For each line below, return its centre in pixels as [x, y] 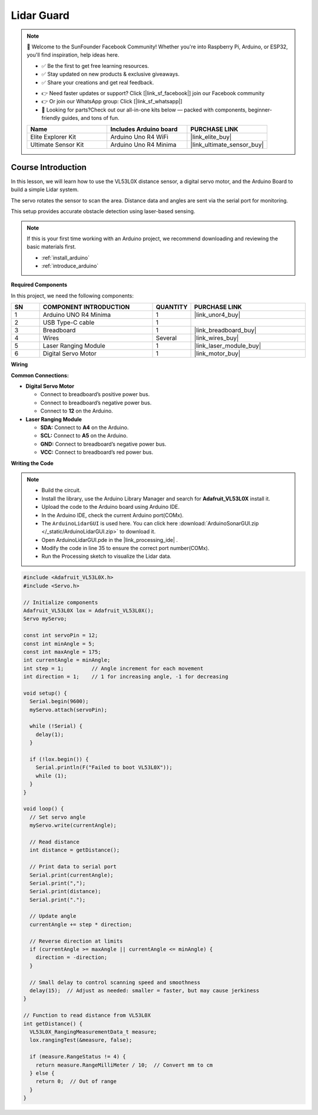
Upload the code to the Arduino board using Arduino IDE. [110, 507]
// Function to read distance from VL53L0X [87, 1016]
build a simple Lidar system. [45, 189]
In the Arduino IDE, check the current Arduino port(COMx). [112, 515]
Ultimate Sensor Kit [57, 145]
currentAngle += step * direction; [81, 924]
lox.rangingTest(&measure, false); [81, 1040]
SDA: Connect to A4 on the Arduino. [85, 427]
